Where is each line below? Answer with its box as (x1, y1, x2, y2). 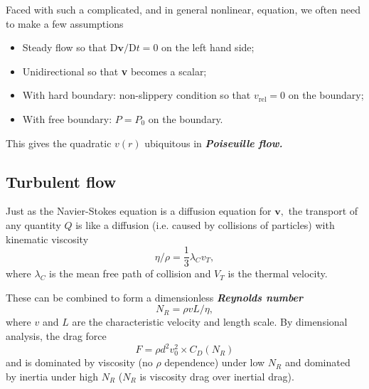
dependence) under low (164, 355, 265, 370)
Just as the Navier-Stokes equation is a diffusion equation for (6, 203, 272, 218)
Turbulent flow (6, 170, 117, 192)
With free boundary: (22, 111, 112, 126)
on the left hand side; (161, 40, 255, 55)
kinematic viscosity (6, 231, 89, 246)
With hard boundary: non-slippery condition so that (22, 87, 251, 102)
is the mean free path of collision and (49, 266, 211, 281)
